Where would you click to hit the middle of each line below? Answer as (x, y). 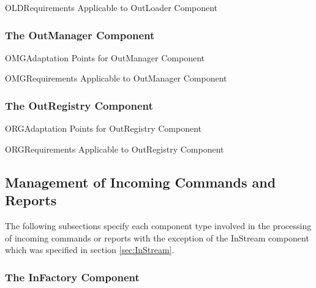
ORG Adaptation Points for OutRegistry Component (103, 128)
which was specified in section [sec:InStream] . (90, 250)
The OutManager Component (80, 35)
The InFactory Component (72, 277)
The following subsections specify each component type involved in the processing (158, 225)
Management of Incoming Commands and (141, 182)
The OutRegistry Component (79, 105)
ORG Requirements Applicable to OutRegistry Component (115, 149)
